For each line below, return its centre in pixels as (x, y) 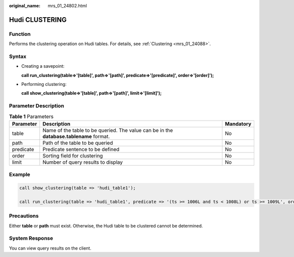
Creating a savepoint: (43, 66)
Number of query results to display (83, 162)
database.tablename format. (76, 136)
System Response (31, 238)
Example (20, 175)
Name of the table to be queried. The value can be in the (108, 130)
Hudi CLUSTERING (38, 20)
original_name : (25, 6)
